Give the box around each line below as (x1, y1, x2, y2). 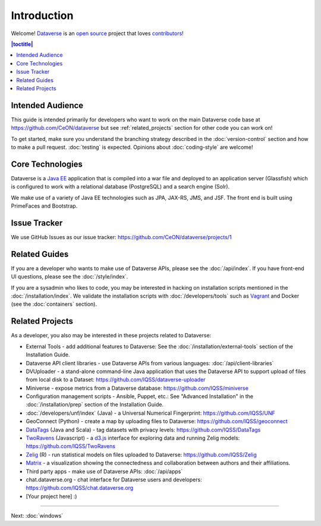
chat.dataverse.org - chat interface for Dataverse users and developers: (26, 476, 202, 483)
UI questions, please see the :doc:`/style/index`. (11, 273, 128, 280)
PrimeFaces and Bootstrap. (11, 202, 78, 209)
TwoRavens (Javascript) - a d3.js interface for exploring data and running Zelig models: (26, 434, 240, 442)
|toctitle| (11, 40, 33, 48)
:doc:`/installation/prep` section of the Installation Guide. (26, 401, 163, 408)
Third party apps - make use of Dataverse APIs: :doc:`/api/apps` (26, 468, 183, 475)
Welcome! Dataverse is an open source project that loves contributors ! (11, 30, 184, 37)
